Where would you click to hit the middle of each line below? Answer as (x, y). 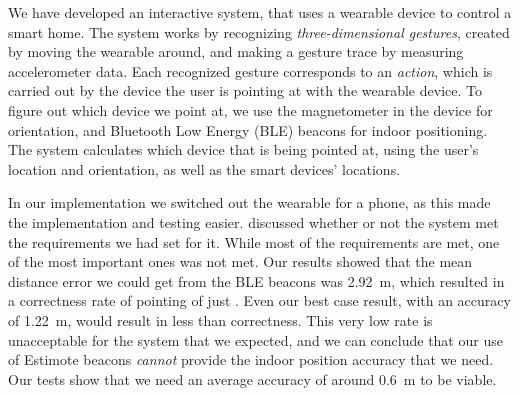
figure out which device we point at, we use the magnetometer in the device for (250, 109)
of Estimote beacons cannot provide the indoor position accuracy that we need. (251, 359)
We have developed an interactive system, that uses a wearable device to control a (260, 12)
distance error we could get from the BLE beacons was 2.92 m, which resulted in (256, 280)
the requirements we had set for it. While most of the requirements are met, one (254, 241)
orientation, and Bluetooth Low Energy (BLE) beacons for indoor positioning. (248, 129)
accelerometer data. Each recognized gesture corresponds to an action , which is (250, 70)
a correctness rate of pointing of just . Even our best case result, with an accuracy (259, 300)
